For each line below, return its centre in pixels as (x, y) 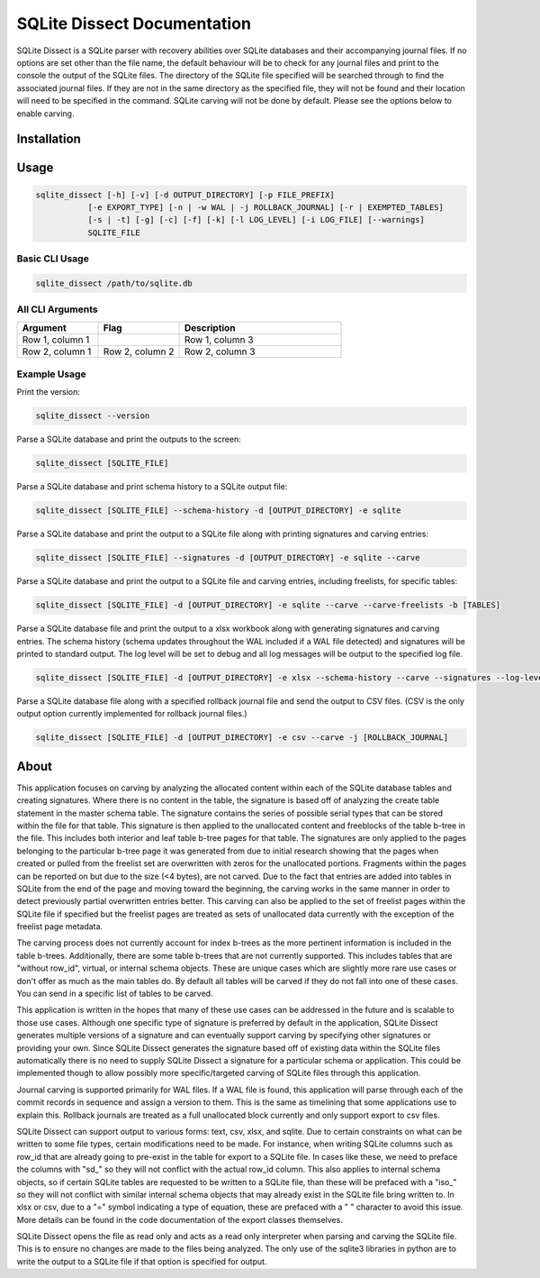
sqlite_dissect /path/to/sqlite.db (114, 283)
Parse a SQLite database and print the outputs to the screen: (129, 439)
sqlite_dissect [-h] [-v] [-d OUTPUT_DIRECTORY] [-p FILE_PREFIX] (185, 195)
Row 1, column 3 (219, 340)
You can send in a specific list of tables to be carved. (115, 994)
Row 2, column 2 (139, 351)
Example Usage (51, 374)
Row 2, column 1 (57, 351)
